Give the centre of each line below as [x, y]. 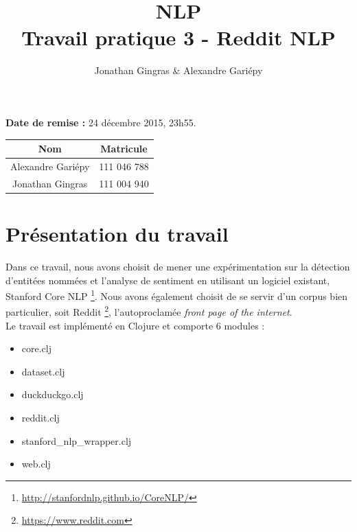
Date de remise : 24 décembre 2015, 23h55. [101, 122]
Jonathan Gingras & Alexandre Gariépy [178, 70]
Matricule [124, 148]
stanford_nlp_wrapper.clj [77, 440]
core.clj [37, 348]
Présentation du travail [117, 233]
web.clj [36, 464]
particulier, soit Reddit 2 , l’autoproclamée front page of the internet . [149, 311]
